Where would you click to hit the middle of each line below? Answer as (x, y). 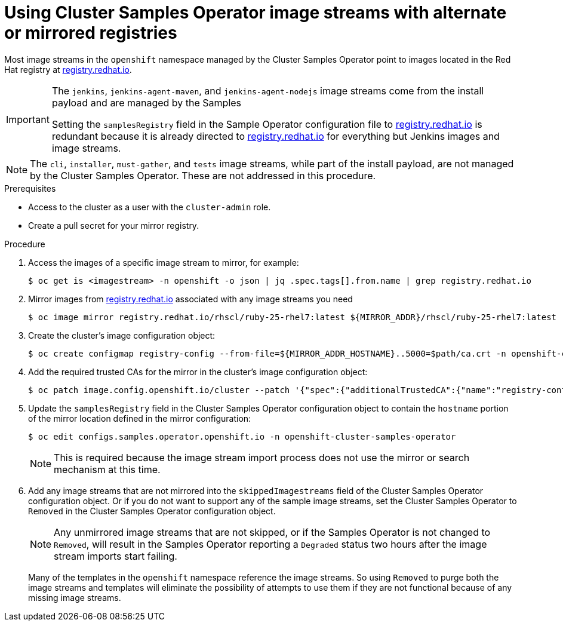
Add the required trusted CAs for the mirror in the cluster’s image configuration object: (198, 372)
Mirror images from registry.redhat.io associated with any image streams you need (190, 299)
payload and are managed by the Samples (147, 102)
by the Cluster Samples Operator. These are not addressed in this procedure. (203, 175)
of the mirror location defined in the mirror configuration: (140, 418)
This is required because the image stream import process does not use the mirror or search (262, 457)
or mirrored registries (91, 33)
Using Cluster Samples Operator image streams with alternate (256, 13)
